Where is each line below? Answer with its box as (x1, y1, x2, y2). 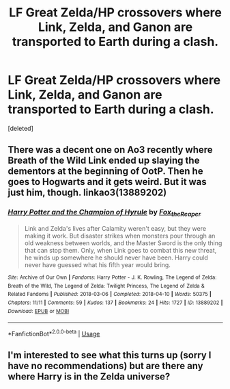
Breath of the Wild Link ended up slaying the (8, 155, 200, 166)
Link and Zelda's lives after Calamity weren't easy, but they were (24, 224, 207, 232)
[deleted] (8, 124, 33, 132)
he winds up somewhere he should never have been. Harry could (24, 253, 209, 262)
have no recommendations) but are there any (8, 360, 203, 372)
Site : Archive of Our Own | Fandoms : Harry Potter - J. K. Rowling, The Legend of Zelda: (8, 274, 217, 281)
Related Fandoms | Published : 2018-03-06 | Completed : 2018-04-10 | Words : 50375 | (8, 291, 212, 298)
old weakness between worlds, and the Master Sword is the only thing (24, 238, 222, 247)
